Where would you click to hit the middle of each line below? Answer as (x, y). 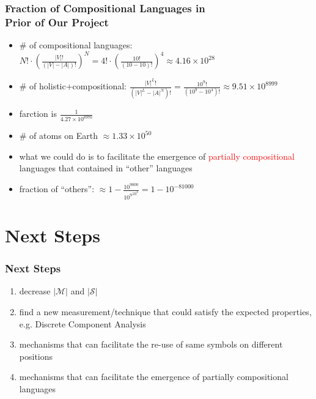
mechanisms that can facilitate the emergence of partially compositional (154, 377)
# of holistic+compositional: (73, 86)
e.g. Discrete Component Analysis (83, 323)
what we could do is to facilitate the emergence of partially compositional (157, 156)
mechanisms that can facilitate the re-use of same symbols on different (151, 344)
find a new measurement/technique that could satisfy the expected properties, (165, 312)
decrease (35, 291)
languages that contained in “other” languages (106, 168)
